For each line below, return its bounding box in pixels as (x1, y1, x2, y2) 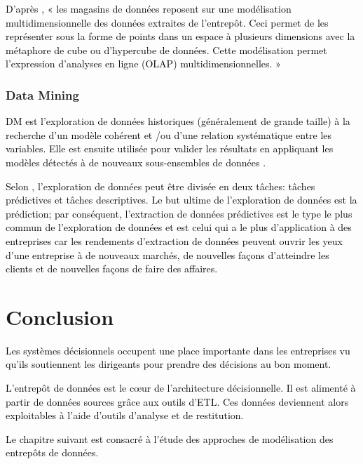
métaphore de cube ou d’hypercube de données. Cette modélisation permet (6, 42, 327, 57)
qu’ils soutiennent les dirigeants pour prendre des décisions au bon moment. (6, 357, 331, 371)
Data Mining (6, 86, 79, 103)
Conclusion (6, 302, 114, 331)
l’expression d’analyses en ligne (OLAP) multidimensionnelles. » (6, 56, 281, 71)
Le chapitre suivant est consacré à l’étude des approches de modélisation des (6, 431, 334, 446)
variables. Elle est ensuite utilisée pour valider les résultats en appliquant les (6, 141, 334, 156)
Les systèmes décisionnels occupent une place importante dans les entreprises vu (6, 343, 350, 357)
